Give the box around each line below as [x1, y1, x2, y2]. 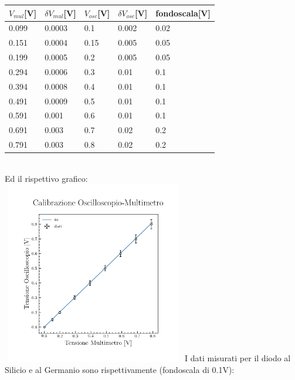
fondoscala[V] [155, 6, 211, 19]
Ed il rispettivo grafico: [5, 172, 88, 184]
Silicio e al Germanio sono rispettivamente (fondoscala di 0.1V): [5, 364, 235, 376]
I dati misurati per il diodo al [185, 352, 291, 364]
